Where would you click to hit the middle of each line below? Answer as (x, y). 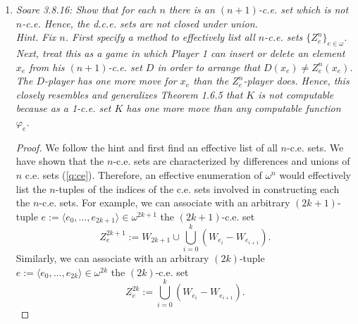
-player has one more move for (111, 81)
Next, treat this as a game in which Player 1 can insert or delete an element (180, 52)
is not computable (296, 94)
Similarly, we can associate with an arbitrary (112, 258)
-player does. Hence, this (296, 81)
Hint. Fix (36, 37)
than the (211, 81)
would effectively (315, 174)
